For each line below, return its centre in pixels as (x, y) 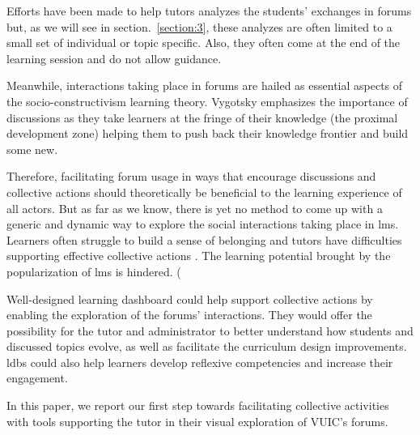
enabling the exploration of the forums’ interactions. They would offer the (189, 315)
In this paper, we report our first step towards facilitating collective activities (198, 405)
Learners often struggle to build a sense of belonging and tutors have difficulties (204, 239)
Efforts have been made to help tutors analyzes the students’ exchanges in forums (209, 11)
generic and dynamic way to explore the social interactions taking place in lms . (203, 224)
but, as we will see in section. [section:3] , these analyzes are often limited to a (199, 26)
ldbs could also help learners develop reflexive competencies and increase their (200, 362)
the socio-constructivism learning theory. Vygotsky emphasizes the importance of (207, 101)
